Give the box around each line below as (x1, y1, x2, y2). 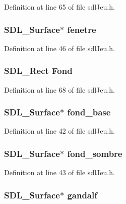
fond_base (67, 106, 111, 118)
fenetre (67, 23, 96, 35)
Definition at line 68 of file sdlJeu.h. (4, 84, 115, 95)
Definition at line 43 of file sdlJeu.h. (4, 167, 115, 178)
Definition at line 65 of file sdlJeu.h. (4, 2, 115, 12)
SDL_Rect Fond (4, 64, 73, 77)
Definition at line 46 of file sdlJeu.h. (4, 43, 115, 53)
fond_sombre (67, 147, 122, 159)
